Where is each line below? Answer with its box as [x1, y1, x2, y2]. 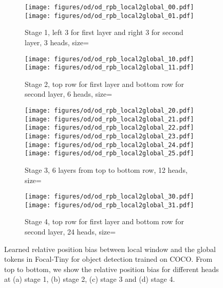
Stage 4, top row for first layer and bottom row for [25, 216, 184, 227]
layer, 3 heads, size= [25, 37, 89, 47]
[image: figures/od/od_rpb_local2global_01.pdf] [25, 12, 194, 20]
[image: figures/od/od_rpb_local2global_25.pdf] [25, 150, 194, 157]
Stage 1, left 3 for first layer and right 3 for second [25, 27, 183, 38]
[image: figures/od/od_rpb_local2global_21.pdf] [25, 115, 194, 123]
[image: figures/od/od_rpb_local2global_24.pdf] [25, 141, 194, 149]
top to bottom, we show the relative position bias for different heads [4, 263, 219, 274]
